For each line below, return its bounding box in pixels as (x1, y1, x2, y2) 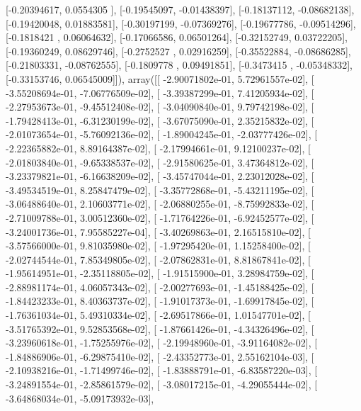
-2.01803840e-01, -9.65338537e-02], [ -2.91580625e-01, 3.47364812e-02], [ (6, 154, 314, 169)
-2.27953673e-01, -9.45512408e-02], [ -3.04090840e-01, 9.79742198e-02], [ (6, 99, 314, 114)
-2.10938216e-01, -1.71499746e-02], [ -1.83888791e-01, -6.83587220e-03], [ (6, 363, 318, 378)
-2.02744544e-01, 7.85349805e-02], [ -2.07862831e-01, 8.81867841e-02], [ (6, 252, 311, 266)
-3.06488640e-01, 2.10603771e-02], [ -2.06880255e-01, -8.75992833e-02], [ (6, 196, 314, 211)
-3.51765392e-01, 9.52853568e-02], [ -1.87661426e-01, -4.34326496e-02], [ (6, 321, 314, 336)
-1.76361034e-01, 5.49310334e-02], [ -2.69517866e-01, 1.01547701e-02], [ (6, 308, 311, 322)
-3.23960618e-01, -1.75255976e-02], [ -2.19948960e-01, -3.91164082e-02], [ (6, 335, 318, 350)
